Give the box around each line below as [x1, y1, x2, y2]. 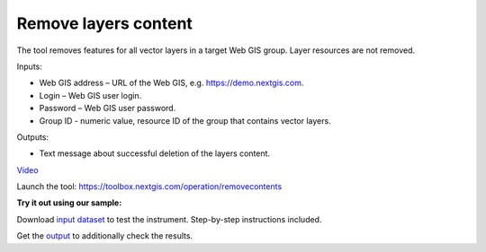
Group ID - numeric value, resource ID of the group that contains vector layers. [39, 115, 332, 126]
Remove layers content [16, 13, 193, 33]
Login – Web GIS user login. [39, 90, 142, 100]
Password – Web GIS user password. [39, 103, 176, 114]
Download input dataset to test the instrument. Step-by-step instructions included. [16, 213, 322, 224]
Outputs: [16, 131, 49, 143]
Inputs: [16, 61, 42, 72]
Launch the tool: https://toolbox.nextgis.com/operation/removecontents [16, 181, 283, 192]
